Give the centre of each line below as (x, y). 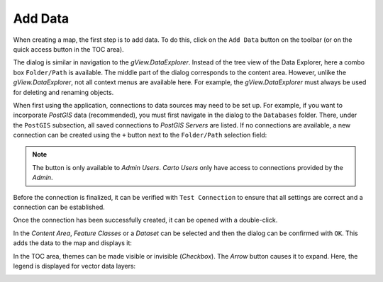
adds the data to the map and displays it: (73, 243)
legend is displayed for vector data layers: (74, 266)
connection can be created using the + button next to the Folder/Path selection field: (140, 135)
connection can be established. (59, 207)
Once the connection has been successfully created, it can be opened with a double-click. (145, 220)
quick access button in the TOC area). (68, 49)
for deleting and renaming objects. (63, 92)
